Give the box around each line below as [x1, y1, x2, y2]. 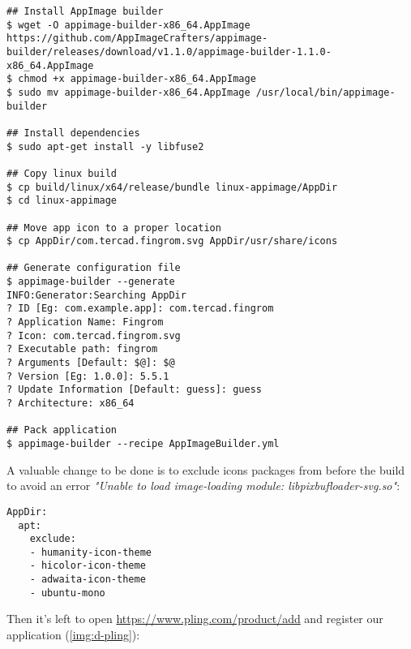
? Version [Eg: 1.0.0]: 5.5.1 [6, 370, 169, 382]
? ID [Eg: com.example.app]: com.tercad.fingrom [6, 303, 274, 315]
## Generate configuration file [6, 262, 181, 274]
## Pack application [6, 424, 118, 436]
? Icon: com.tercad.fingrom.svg [6, 329, 181, 342]
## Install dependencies [6, 127, 140, 139]
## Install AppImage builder [6, 6, 164, 17]
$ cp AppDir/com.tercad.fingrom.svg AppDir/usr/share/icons [6, 235, 338, 247]
